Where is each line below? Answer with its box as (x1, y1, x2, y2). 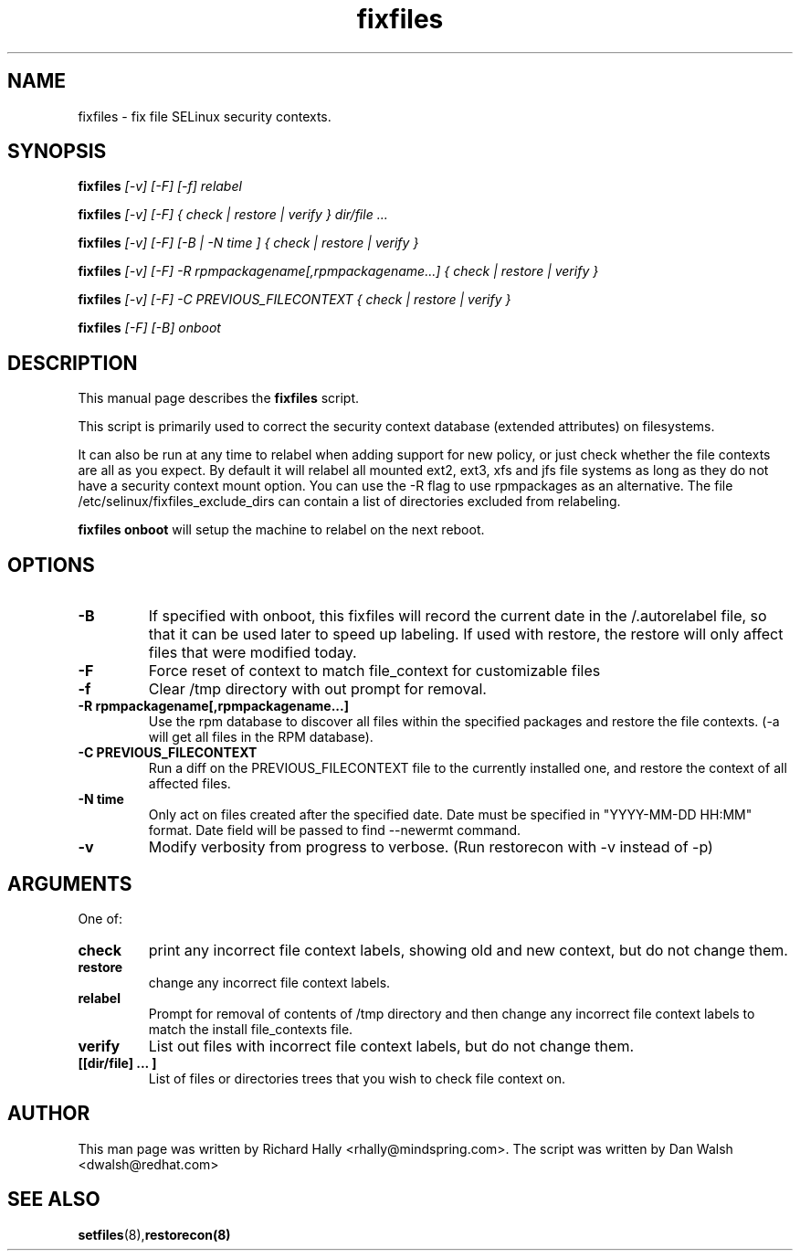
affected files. (148, 776, 231, 792)
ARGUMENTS (7, 872, 132, 895)
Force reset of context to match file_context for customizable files (148, 661, 601, 681)
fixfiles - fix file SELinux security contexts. (78, 108, 332, 124)
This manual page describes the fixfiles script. (78, 390, 360, 407)
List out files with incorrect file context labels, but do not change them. (148, 1036, 634, 1055)
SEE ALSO (7, 1188, 100, 1211)
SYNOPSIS (7, 140, 107, 164)
